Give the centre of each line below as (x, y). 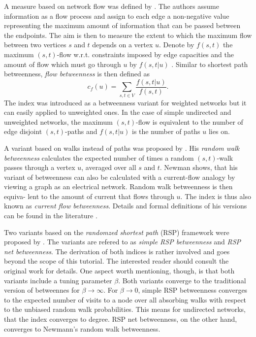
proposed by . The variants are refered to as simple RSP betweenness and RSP (123, 242)
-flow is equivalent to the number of (190, 121)
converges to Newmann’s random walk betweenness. (82, 328)
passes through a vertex (40, 167)
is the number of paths (166, 131)
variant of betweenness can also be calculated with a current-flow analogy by (120, 177)
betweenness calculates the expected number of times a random (99, 157)
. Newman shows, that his (199, 167)
